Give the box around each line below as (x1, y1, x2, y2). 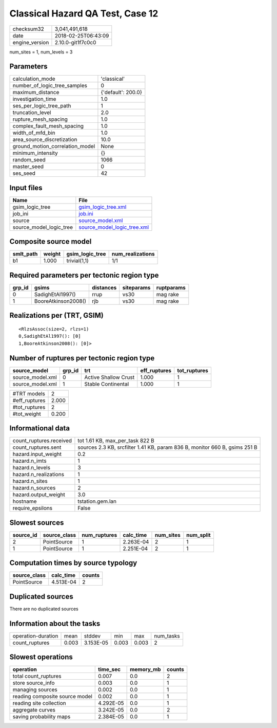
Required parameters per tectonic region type (9, 270, 159, 280)
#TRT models (12, 390, 46, 397)
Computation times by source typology (9, 558, 137, 568)
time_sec (98, 666, 121, 673)
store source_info (12, 679, 55, 686)
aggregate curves (12, 706, 56, 714)
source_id (12, 531, 37, 538)
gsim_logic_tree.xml (78, 203, 127, 210)
